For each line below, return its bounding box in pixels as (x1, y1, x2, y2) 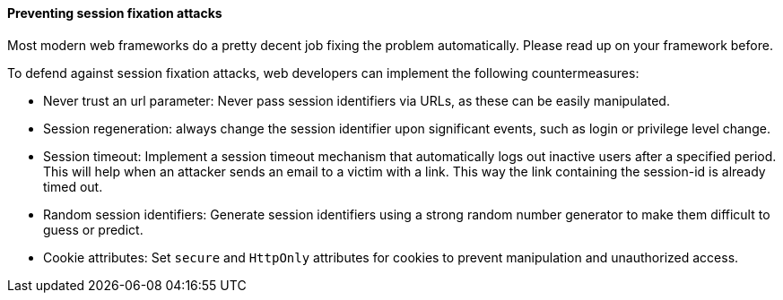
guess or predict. (43, 221, 144, 237)
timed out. (43, 178, 103, 194)
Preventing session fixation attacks (7, 5, 222, 21)
